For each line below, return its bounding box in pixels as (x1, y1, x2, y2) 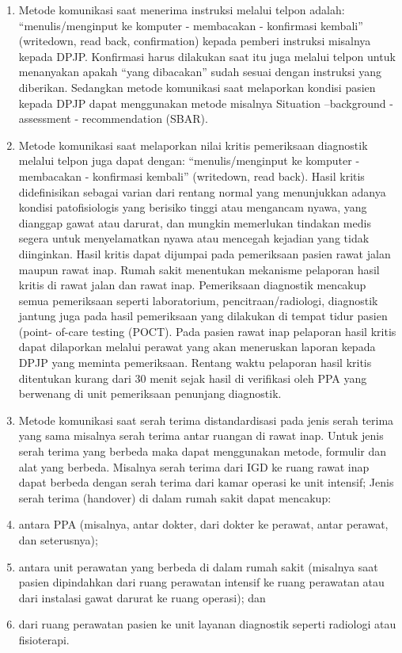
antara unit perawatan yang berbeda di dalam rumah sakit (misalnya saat (18, 558, 378, 575)
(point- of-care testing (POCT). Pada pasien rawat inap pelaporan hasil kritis (18, 323, 396, 339)
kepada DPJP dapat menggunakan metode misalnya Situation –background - (18, 94, 393, 111)
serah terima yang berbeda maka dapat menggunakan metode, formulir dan (18, 443, 387, 460)
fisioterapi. (18, 631, 70, 647)
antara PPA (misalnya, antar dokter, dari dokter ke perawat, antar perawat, (18, 516, 389, 533)
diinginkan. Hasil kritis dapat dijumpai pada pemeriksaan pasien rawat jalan (18, 245, 391, 262)
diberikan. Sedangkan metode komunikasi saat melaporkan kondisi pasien (18, 78, 376, 95)
